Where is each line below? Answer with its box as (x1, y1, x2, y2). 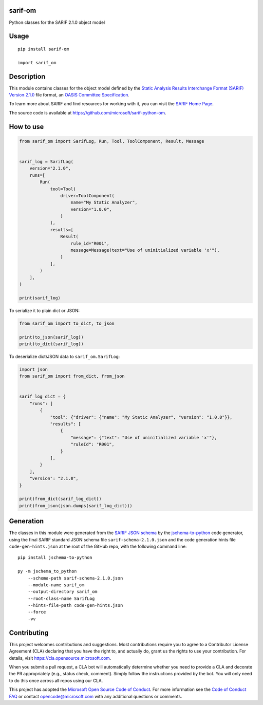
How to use (9, 122, 44, 131)
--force (27, 609, 46, 615)
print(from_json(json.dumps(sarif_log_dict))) (19, 503, 132, 508)
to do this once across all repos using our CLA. (9, 677, 103, 684)
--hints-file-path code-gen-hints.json (27, 603, 123, 608)
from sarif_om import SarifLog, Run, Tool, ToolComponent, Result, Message (19, 138, 205, 144)
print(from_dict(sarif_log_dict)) (19, 496, 102, 501)
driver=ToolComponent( (60, 193, 114, 198)
